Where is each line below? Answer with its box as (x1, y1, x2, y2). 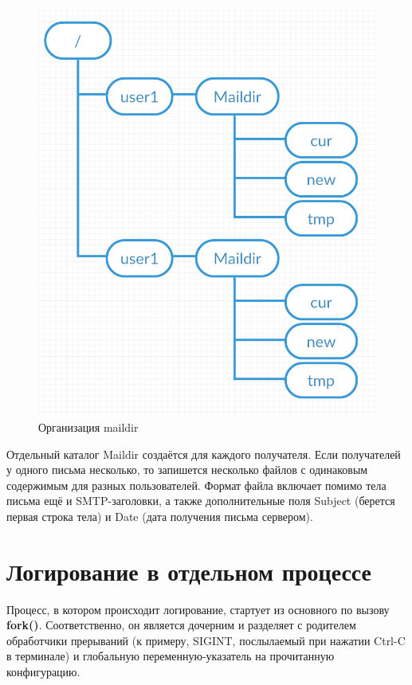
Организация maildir (38, 419, 139, 435)
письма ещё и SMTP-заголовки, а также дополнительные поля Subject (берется (6, 492, 395, 509)
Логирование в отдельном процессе (6, 554, 372, 587)
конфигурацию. (6, 663, 80, 680)
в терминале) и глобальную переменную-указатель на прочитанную (6, 648, 335, 664)
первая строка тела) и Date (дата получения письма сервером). (6, 507, 313, 524)
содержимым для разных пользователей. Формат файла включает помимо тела (6, 476, 386, 493)
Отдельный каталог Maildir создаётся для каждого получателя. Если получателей (6, 445, 401, 462)
